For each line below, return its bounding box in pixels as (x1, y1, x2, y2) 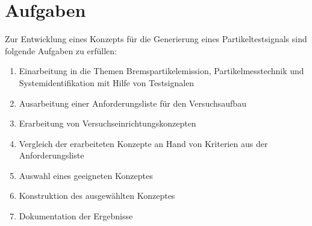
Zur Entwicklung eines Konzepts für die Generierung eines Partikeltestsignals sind (5, 33, 307, 45)
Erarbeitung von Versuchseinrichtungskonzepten (19, 117, 196, 130)
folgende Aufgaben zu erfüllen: (5, 44, 117, 57)
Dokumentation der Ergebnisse (19, 210, 133, 222)
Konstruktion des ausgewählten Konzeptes (19, 189, 175, 202)
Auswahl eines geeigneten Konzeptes (19, 169, 153, 181)
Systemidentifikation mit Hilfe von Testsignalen (19, 76, 195, 89)
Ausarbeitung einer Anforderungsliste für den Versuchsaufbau (19, 96, 246, 109)
